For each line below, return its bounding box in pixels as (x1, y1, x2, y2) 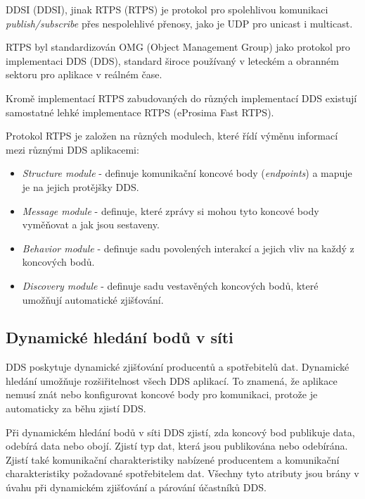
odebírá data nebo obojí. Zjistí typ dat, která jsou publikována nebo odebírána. (6, 438, 348, 453)
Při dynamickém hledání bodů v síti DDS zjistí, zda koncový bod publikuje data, (6, 424, 355, 439)
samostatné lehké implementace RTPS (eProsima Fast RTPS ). (6, 104, 274, 119)
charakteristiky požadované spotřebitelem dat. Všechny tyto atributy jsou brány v (6, 466, 359, 481)
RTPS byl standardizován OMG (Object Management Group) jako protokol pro (6, 39, 350, 54)
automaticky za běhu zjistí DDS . (6, 401, 146, 416)
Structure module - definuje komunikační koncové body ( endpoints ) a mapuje (22, 166, 352, 180)
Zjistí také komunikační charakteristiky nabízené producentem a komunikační (6, 452, 340, 467)
